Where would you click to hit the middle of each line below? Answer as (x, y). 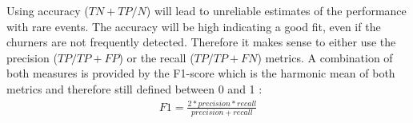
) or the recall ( (156, 57)
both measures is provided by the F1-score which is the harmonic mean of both (201, 73)
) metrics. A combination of (325, 57)
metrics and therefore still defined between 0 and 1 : (134, 88)
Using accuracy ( (48, 10)
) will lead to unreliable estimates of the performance (276, 10)
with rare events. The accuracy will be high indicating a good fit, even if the (194, 26)
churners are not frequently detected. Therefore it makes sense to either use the (201, 42)
